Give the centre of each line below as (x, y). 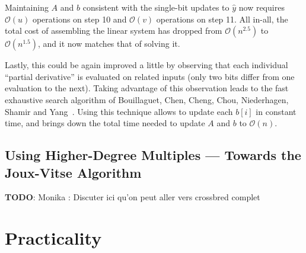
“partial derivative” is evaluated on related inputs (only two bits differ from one (150, 76)
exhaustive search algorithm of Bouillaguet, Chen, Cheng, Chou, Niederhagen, (147, 99)
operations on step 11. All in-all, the (222, 19)
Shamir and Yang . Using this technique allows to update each (119, 111)
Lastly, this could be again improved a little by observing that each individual (146, 65)
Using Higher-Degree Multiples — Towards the (153, 155)
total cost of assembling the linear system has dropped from (114, 31)
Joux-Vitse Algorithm (73, 172)
